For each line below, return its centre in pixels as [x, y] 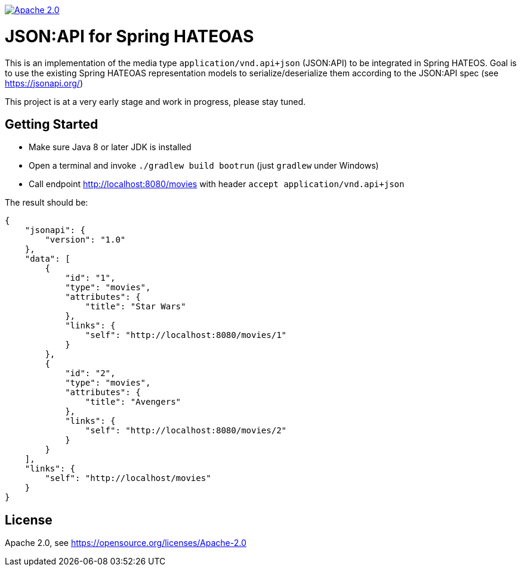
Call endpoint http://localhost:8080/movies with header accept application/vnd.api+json [217, 184]
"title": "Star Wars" [135, 307]
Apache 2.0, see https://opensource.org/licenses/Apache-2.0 [126, 543]
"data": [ [47, 259]
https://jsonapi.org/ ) [44, 83]
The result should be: [47, 203]
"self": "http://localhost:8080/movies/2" [186, 431]
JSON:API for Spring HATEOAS [130, 36]
